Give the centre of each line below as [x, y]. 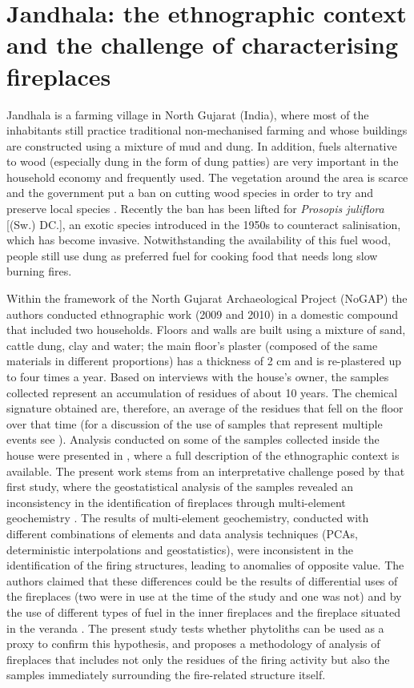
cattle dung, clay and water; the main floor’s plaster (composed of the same [192, 345]
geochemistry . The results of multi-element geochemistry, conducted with [188, 518]
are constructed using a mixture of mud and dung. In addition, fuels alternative [202, 145]
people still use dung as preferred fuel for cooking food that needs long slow [192, 255]
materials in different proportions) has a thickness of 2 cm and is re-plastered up [204, 361]
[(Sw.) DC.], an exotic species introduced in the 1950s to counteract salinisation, [204, 224]
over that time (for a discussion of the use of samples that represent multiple [195, 423]
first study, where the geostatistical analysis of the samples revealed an [180, 487]
